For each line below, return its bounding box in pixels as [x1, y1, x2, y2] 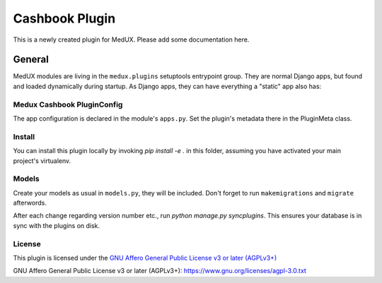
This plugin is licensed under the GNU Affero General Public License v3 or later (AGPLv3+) [13, 253, 277, 262]
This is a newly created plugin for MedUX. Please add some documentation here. [13, 35, 250, 44]
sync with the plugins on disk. [13, 221, 100, 229]
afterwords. [13, 198, 47, 207]
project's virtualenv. [13, 156, 71, 165]
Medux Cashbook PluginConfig [13, 100, 123, 109]
